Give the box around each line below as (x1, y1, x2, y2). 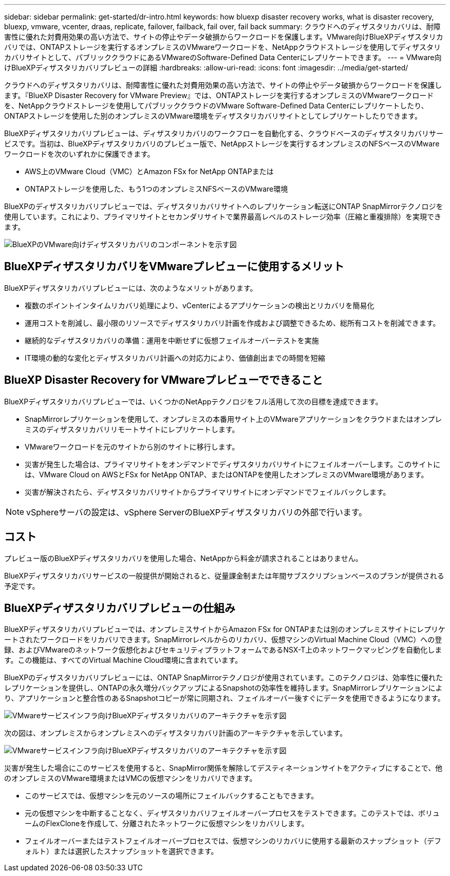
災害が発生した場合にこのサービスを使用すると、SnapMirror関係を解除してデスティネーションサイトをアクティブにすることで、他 (4, 763, 443, 773)
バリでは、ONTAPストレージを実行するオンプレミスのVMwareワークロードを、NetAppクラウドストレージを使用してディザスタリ (4, 43, 441, 51)
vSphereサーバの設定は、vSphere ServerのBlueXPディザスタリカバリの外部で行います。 (26, 507, 367, 517)
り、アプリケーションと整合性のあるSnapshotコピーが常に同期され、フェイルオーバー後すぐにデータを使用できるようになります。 (4, 694, 445, 703)
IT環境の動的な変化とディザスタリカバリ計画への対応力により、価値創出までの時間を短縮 (25, 353, 325, 362)
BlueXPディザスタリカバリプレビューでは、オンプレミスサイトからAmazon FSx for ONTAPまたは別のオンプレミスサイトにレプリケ (4, 625, 446, 634)
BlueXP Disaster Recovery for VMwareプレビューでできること (4, 374, 323, 387)
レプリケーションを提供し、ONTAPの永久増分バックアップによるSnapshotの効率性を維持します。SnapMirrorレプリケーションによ (4, 683, 443, 693)
